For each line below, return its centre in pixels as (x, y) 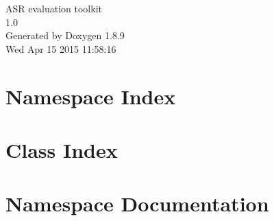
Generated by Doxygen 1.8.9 (65, 35)
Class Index (62, 149)
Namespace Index (91, 96)
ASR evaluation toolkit (54, 8)
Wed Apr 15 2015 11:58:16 (61, 48)
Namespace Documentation (137, 203)
